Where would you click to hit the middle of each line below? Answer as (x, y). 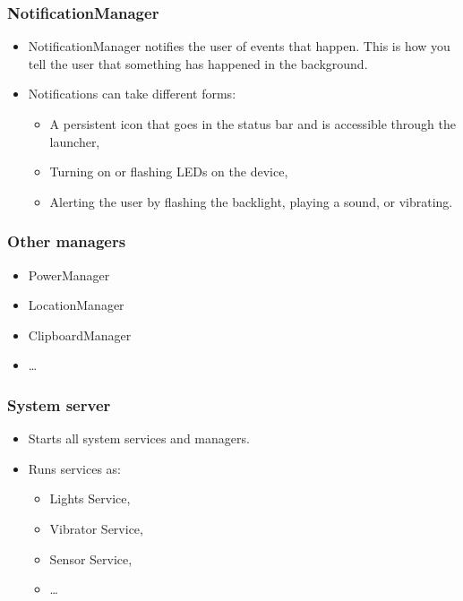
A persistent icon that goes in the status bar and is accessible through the (253, 124)
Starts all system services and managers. (139, 438)
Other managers (67, 241)
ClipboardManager (80, 335)
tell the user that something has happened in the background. (198, 63)
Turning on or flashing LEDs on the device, (169, 172)
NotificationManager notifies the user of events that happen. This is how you (239, 46)
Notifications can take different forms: (132, 94)
